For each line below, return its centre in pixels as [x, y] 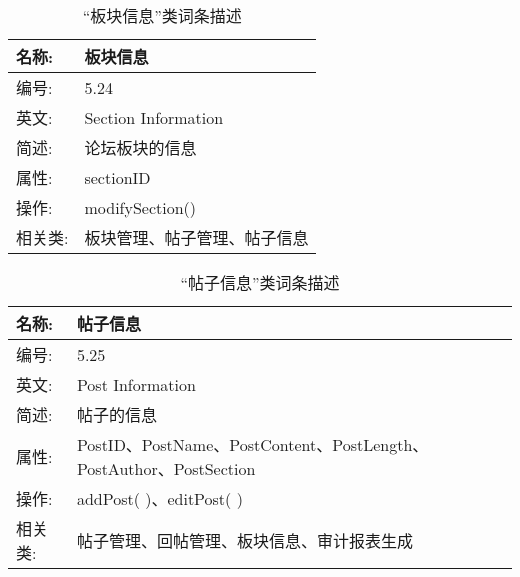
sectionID [117, 177]
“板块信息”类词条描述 [162, 15]
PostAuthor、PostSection [166, 468]
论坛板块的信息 [140, 147]
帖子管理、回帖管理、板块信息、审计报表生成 [244, 540]
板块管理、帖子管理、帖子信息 [196, 237]
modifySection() [140, 207]
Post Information [136, 384]
